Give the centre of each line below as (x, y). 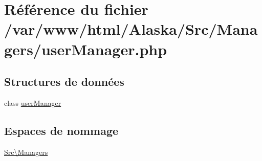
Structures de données (64, 82)
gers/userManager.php (86, 49)
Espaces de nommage (61, 130)
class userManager (33, 102)
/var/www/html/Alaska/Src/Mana (131, 29)
